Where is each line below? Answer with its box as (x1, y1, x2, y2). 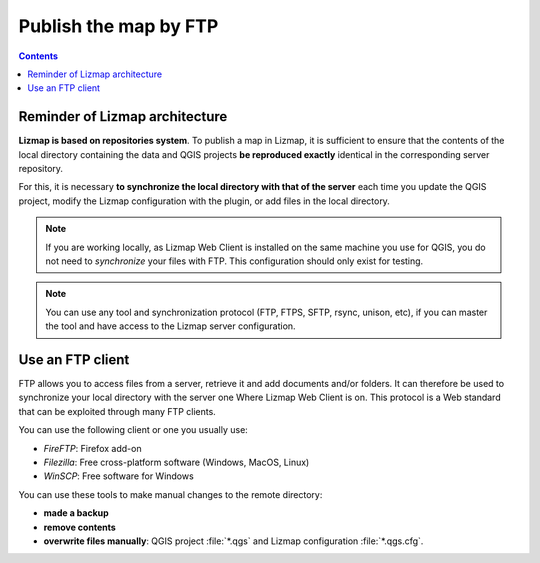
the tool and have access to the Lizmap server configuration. (45, 320, 296, 332)
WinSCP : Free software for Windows (43, 470, 194, 482)
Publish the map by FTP (18, 15, 219, 37)
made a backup (43, 507, 109, 519)
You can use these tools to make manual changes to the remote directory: (18, 488, 323, 500)
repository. (18, 163, 64, 175)
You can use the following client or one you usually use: (18, 424, 249, 436)
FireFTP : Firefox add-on (43, 442, 142, 454)
